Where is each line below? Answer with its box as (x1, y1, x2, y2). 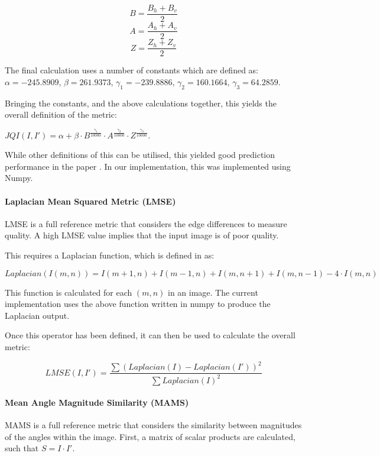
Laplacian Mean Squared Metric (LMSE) (5, 195, 176, 207)
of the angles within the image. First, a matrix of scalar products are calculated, (5, 430, 295, 442)
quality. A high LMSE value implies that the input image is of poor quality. (5, 229, 279, 241)
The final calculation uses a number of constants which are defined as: (5, 64, 259, 76)
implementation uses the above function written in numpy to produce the (5, 297, 271, 310)
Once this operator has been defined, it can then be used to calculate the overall (5, 329, 295, 341)
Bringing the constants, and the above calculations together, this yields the (5, 96, 277, 109)
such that (5, 442, 39, 454)
